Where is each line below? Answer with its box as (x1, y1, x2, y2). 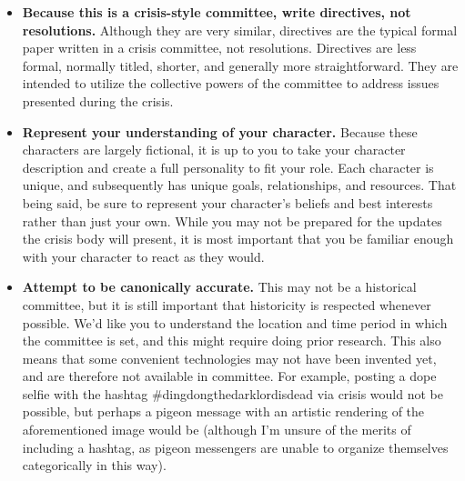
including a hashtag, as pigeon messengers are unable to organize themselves (22, 437, 449, 456)
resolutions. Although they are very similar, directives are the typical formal (22, 20, 458, 39)
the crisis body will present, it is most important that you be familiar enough (22, 229, 454, 248)
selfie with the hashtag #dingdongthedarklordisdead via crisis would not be (22, 384, 443, 403)
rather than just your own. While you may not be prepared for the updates (22, 211, 442, 230)
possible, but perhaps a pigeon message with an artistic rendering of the (22, 402, 425, 421)
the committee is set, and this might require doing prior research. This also (22, 331, 441, 350)
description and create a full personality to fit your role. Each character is (22, 157, 434, 176)
